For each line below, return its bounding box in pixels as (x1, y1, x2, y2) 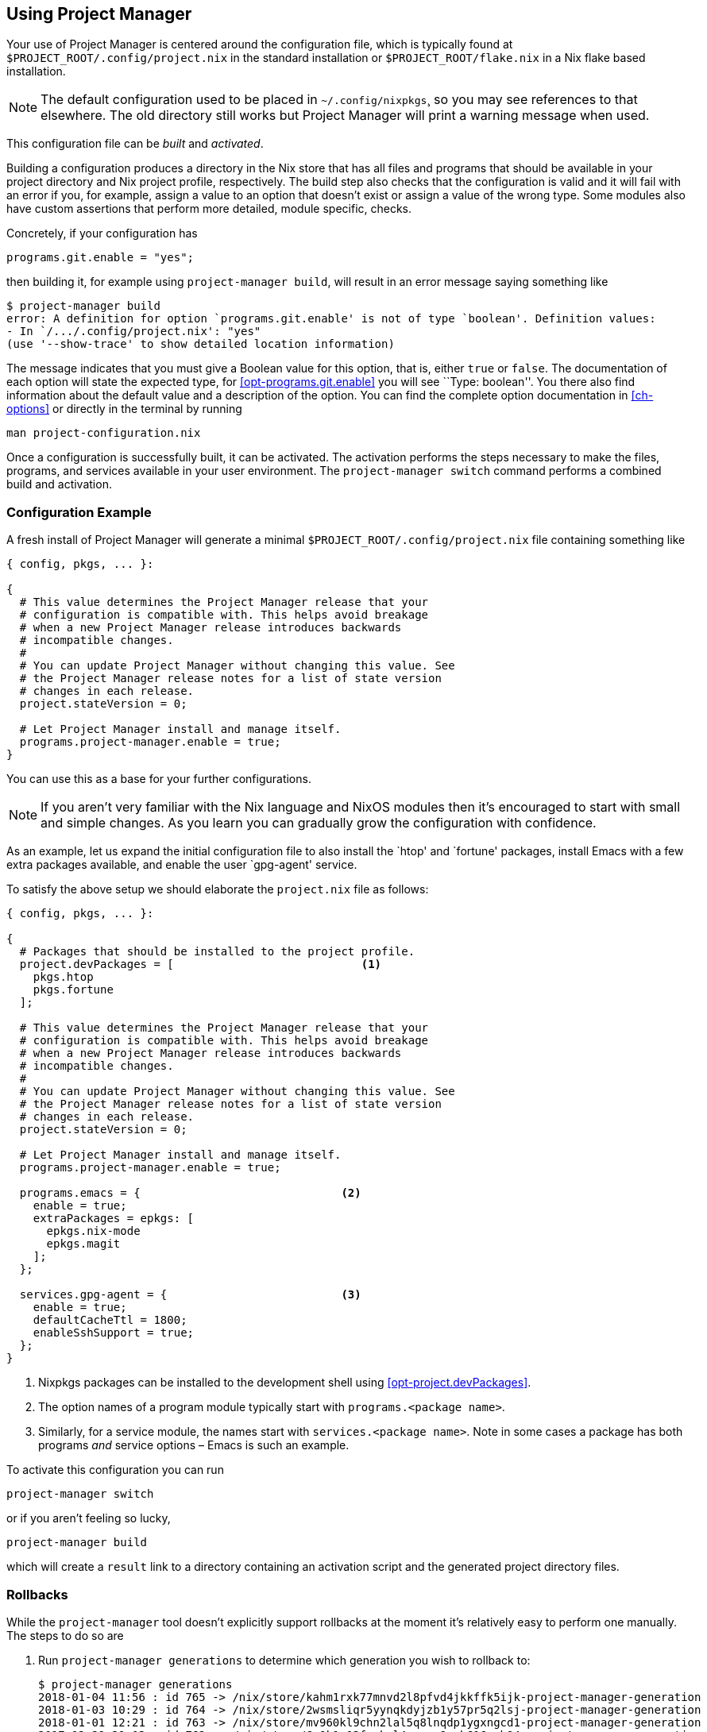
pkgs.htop (33, 970, 94, 984)
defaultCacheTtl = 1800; (33, 1313, 187, 1327)
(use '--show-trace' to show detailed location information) (6, 338, 395, 351)
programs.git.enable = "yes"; (6, 251, 195, 264)
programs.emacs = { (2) (19, 1186, 361, 1200)
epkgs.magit (46, 1237, 121, 1251)
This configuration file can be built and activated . (6, 137, 264, 151)
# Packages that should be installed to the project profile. (19, 945, 415, 959)
